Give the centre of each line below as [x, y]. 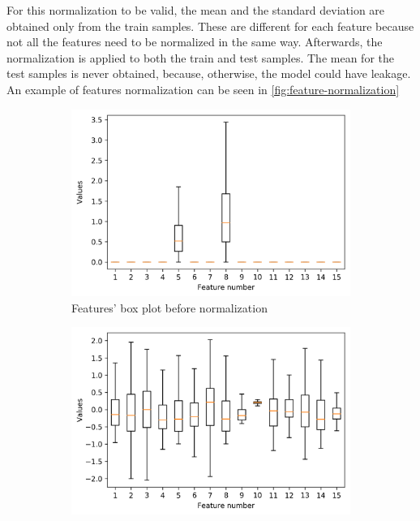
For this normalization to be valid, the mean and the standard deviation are [196, 10]
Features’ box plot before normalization [169, 307]
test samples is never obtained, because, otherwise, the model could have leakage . [209, 73]
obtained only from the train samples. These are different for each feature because [210, 26]
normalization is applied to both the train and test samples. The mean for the [200, 57]
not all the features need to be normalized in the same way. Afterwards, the [195, 42]
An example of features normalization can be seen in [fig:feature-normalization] [203, 89]
